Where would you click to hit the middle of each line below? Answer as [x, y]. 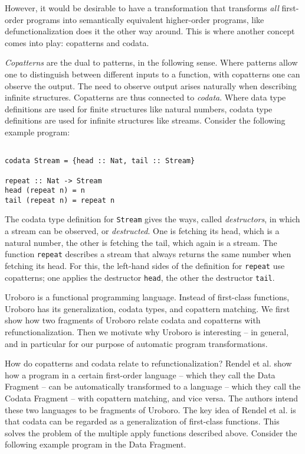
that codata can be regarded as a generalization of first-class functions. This [142, 421]
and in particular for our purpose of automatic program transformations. [136, 343]
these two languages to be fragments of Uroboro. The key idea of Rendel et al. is [150, 409]
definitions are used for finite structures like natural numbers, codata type [139, 108]
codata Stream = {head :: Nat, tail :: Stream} [100, 161]
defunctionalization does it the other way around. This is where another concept [150, 31]
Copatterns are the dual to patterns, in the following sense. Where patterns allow [151, 62]
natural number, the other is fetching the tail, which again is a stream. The [141, 242]
